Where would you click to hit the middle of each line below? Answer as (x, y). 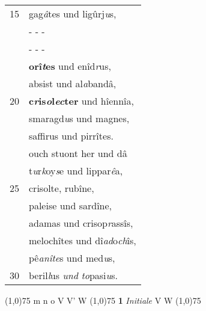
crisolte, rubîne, (62, 188)
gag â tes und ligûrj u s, (73, 14)
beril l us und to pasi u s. (73, 275)
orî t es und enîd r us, (70, 66)
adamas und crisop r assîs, (81, 223)
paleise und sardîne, (71, 205)
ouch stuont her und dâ (78, 153)
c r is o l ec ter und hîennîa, (81, 101)
